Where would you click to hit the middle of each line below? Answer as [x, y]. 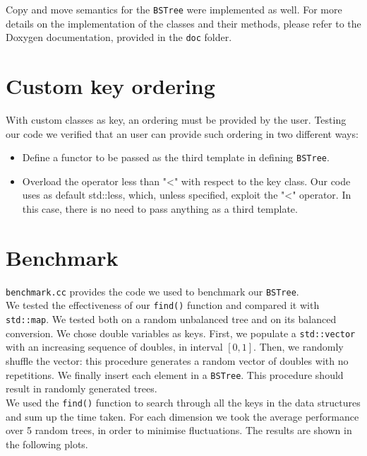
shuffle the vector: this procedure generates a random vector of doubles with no [177, 361]
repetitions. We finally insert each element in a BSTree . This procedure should [175, 374]
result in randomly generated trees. [82, 388]
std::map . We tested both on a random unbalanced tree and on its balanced [171, 319]
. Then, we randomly [299, 347]
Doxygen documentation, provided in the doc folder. [119, 37]
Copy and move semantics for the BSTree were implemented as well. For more [174, 9]
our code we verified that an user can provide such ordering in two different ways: [182, 133]
